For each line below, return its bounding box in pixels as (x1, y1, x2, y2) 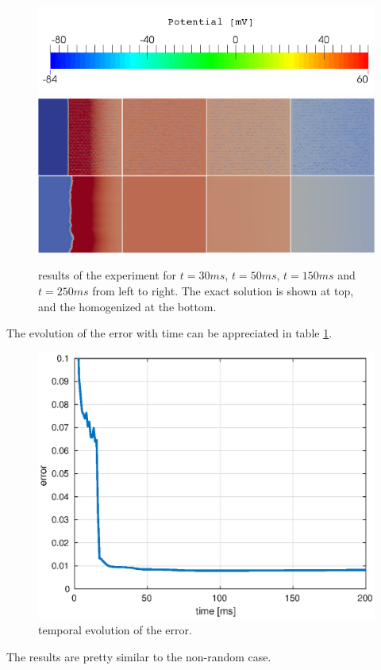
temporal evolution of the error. (38, 622, 192, 638)
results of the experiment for (38, 267, 177, 283)
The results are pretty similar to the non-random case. (6, 648, 271, 664)
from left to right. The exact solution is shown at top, (92, 283, 354, 299)
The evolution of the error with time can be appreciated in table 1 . (6, 325, 333, 341)
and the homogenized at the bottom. (38, 298, 217, 314)
